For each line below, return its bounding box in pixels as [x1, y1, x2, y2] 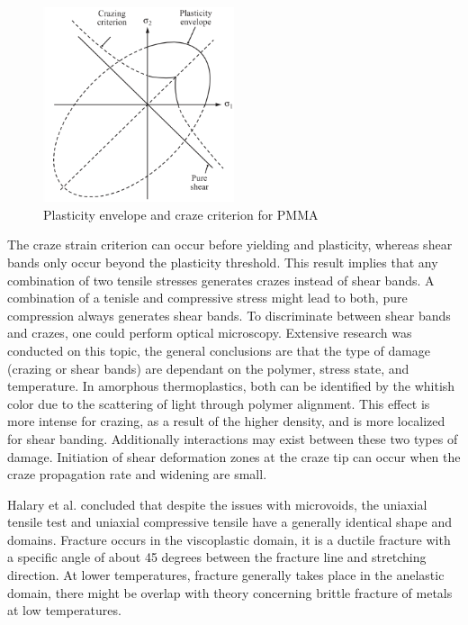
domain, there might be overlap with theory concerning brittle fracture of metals [7, 583, 453, 602]
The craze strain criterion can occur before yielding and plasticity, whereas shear [7, 235, 453, 254]
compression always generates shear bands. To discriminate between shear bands [7, 305, 451, 324]
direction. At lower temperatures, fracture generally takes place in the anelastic [7, 566, 445, 584]
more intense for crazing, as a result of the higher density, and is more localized [7, 412, 445, 430]
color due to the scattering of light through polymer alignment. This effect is [7, 394, 430, 412]
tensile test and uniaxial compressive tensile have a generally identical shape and [7, 512, 453, 531]
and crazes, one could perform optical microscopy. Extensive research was [7, 323, 412, 342]
